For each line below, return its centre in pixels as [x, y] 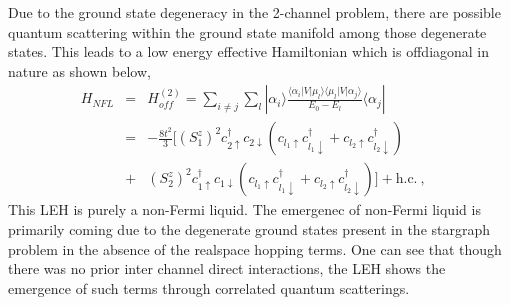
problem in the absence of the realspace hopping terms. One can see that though [255, 248]
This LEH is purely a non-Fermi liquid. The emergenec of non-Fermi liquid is [244, 209]
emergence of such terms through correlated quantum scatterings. [209, 287]
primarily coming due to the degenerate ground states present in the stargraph [249, 229]
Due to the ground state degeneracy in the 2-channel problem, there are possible [254, 12]
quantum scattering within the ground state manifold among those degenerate [247, 31]
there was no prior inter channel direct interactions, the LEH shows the [227, 268]
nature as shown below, [79, 70]
